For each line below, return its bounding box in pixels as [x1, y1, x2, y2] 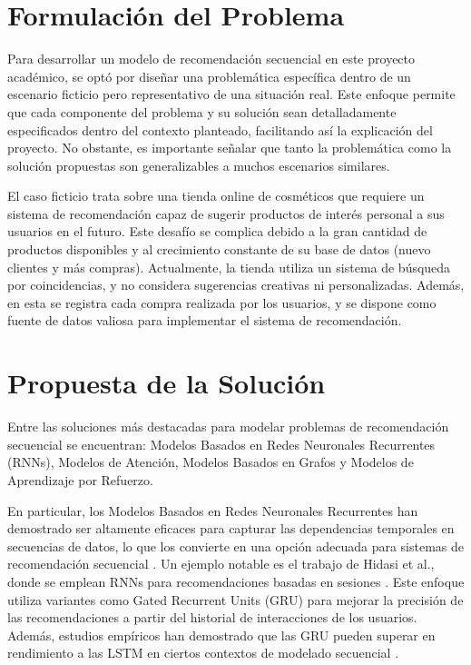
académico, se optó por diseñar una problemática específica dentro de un [7, 66, 411, 85]
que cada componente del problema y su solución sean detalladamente [7, 102, 397, 121]
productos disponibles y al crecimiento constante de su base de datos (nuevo [7, 240, 431, 259]
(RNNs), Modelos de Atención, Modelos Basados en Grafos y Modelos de [7, 452, 414, 471]
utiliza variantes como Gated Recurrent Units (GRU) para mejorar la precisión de [7, 590, 464, 609]
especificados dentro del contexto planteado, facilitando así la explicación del [7, 120, 433, 139]
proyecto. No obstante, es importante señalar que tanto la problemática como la [7, 138, 452, 157]
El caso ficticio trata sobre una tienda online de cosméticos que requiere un [7, 186, 425, 205]
